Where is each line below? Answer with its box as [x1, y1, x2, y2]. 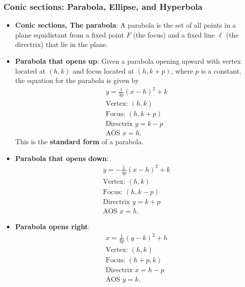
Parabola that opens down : [15, 153, 109, 163]
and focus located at [73, 65, 134, 76]
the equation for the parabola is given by [15, 75, 139, 85]
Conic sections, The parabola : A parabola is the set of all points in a [15, 20, 236, 30]
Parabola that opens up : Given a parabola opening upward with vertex [15, 56, 241, 66]
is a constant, [201, 65, 242, 76]
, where [171, 65, 193, 76]
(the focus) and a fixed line [133, 29, 215, 40]
